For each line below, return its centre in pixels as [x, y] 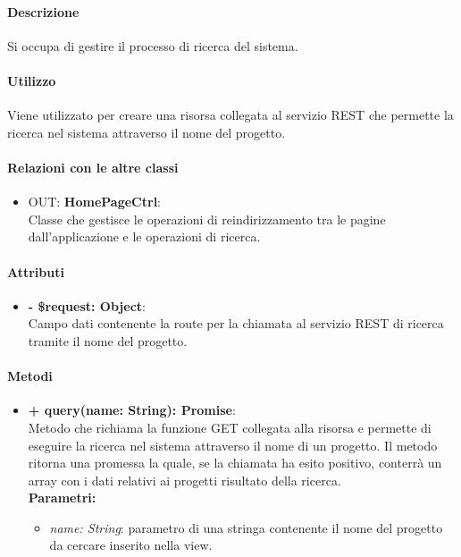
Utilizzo [32, 80]
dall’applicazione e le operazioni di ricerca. [144, 236]
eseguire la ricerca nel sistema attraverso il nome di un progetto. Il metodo [233, 445]
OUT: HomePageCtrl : [95, 202]
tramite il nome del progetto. [108, 340]
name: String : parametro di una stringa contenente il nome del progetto [246, 527]
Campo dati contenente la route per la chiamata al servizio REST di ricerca [236, 323]
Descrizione [43, 11]
